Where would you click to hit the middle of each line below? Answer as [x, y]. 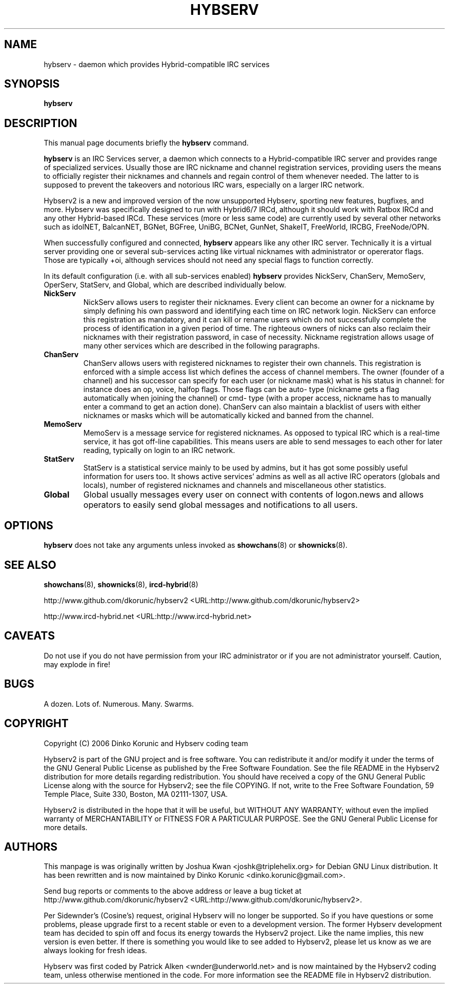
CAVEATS [29, 636]
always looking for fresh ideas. [95, 951]
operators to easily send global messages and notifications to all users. [220, 505]
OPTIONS [29, 525]
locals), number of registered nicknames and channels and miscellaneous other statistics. [235, 485]
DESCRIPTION [41, 123]
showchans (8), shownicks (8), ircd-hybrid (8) [121, 584]
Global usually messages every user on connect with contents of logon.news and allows [253, 495]
